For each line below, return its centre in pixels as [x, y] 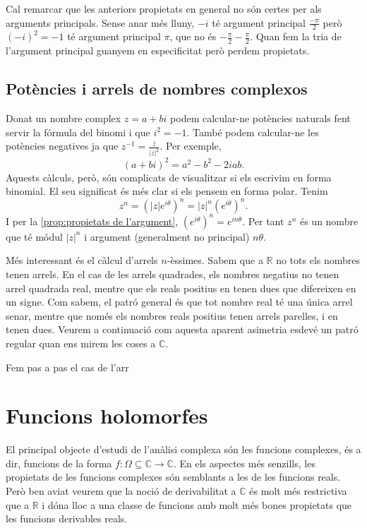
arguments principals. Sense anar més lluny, [100, 22]
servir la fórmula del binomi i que [78, 132]
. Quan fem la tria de [296, 36]
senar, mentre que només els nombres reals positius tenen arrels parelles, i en [172, 315]
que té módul [34, 236]
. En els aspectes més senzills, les [244, 463]
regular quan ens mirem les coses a [81, 343]
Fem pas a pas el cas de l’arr [67, 367]
